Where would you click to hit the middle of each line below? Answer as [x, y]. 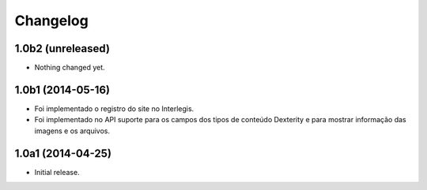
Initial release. [57, 172]
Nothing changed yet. [70, 68]
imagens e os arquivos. [72, 131]
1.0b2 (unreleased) [62, 48]
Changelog [51, 20]
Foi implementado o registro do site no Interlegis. [114, 108]
